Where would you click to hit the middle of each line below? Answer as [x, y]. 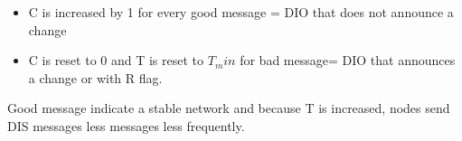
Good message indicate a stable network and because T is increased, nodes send [229, 108]
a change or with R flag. [95, 77]
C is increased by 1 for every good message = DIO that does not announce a [241, 12]
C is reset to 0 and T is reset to [116, 60]
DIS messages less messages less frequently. [126, 125]
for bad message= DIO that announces [348, 60]
